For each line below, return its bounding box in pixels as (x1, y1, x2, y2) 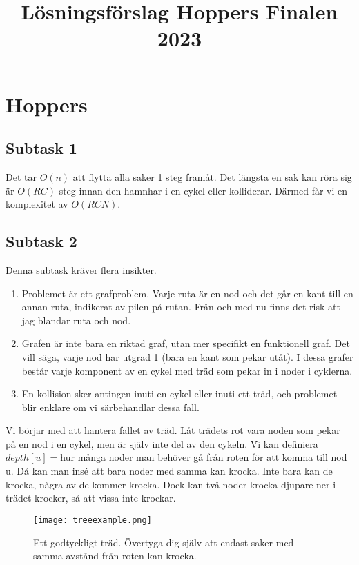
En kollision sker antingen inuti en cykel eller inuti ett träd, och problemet (21, 386, 338, 401)
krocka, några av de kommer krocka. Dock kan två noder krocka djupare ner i (6, 477, 336, 491)
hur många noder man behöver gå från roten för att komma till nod (60, 450, 347, 464)
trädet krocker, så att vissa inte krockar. (6, 490, 176, 505)
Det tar (6, 169, 37, 184)
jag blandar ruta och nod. (21, 313, 131, 327)
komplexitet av (6, 197, 68, 211)
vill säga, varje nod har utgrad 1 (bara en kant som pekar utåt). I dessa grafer (21, 349, 353, 364)
